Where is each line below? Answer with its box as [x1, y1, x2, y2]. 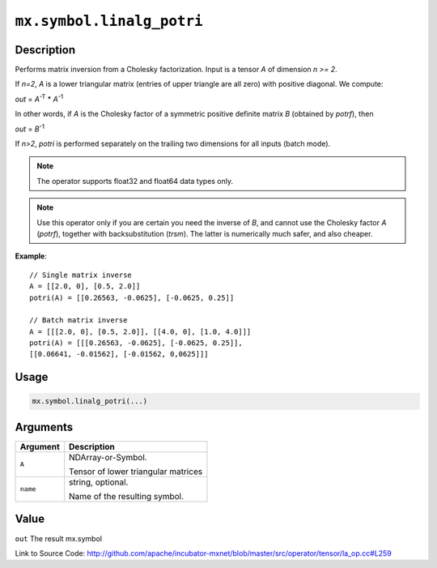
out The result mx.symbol [15, 533, 103, 543]
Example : [15, 251, 48, 261]
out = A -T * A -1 [15, 93, 64, 104]
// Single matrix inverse [29, 270, 133, 280]
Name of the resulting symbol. [69, 490, 185, 502]
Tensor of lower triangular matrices [69, 466, 203, 477]
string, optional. [69, 476, 129, 488]
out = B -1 [15, 122, 45, 134]
